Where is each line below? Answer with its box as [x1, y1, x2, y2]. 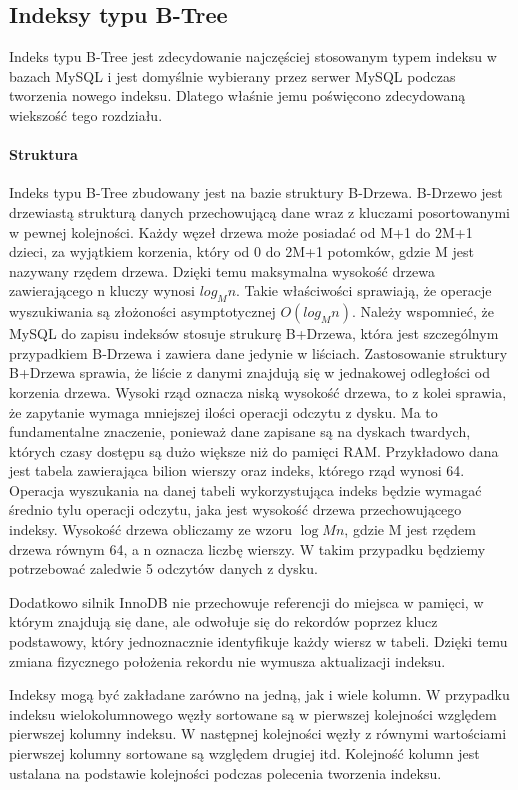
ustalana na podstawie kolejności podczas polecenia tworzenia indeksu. [9, 762, 442, 783]
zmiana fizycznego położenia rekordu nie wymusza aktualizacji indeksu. [9, 650, 446, 671]
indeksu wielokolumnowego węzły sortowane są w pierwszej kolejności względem [9, 703, 497, 724]
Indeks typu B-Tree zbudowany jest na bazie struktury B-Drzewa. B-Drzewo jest [9, 182, 503, 203]
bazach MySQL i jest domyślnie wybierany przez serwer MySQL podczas [9, 65, 456, 86]
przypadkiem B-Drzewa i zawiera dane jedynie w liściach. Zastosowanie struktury [9, 342, 508, 363]
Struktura [9, 144, 78, 165]
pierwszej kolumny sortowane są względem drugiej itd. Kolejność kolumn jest [9, 743, 480, 764]
